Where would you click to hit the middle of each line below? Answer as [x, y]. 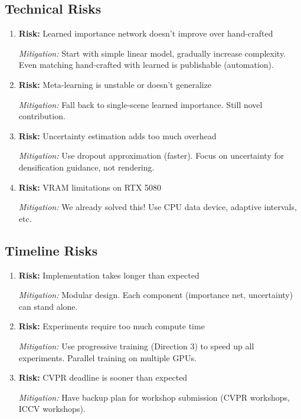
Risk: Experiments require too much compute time [112, 326]
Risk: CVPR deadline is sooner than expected [103, 377]
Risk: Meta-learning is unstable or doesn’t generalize [115, 84]
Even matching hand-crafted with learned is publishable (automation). [146, 65]
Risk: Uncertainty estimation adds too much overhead [117, 135]
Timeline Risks [51, 250]
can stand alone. [48, 306]
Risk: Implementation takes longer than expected [109, 275]
